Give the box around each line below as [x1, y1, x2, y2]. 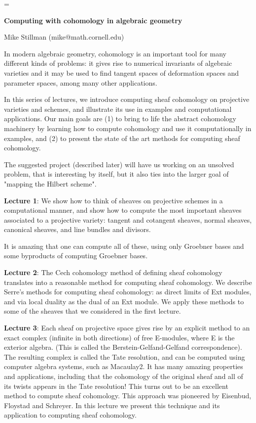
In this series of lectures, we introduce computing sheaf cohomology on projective [4, 94, 250, 104]
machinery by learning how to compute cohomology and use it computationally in [4, 123, 252, 133]
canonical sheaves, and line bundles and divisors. [4, 224, 151, 235]
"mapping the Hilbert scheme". [4, 178, 97, 188]
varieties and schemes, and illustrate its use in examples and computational [4, 103, 232, 114]
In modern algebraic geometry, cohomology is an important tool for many [4, 48, 227, 58]
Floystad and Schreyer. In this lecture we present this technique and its [4, 400, 220, 410]
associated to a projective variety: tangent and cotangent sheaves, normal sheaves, [4, 214, 252, 225]
